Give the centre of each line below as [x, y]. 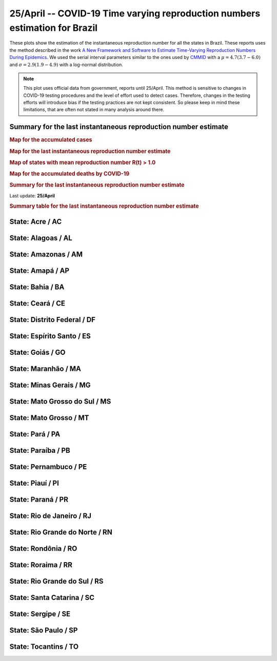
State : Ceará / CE [37, 303]
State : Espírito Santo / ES [50, 336]
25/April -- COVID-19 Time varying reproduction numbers [135, 13]
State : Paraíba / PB [40, 450]
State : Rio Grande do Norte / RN [61, 533]
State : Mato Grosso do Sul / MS [60, 401]
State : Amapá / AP [39, 271]
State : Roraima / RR [41, 565]
